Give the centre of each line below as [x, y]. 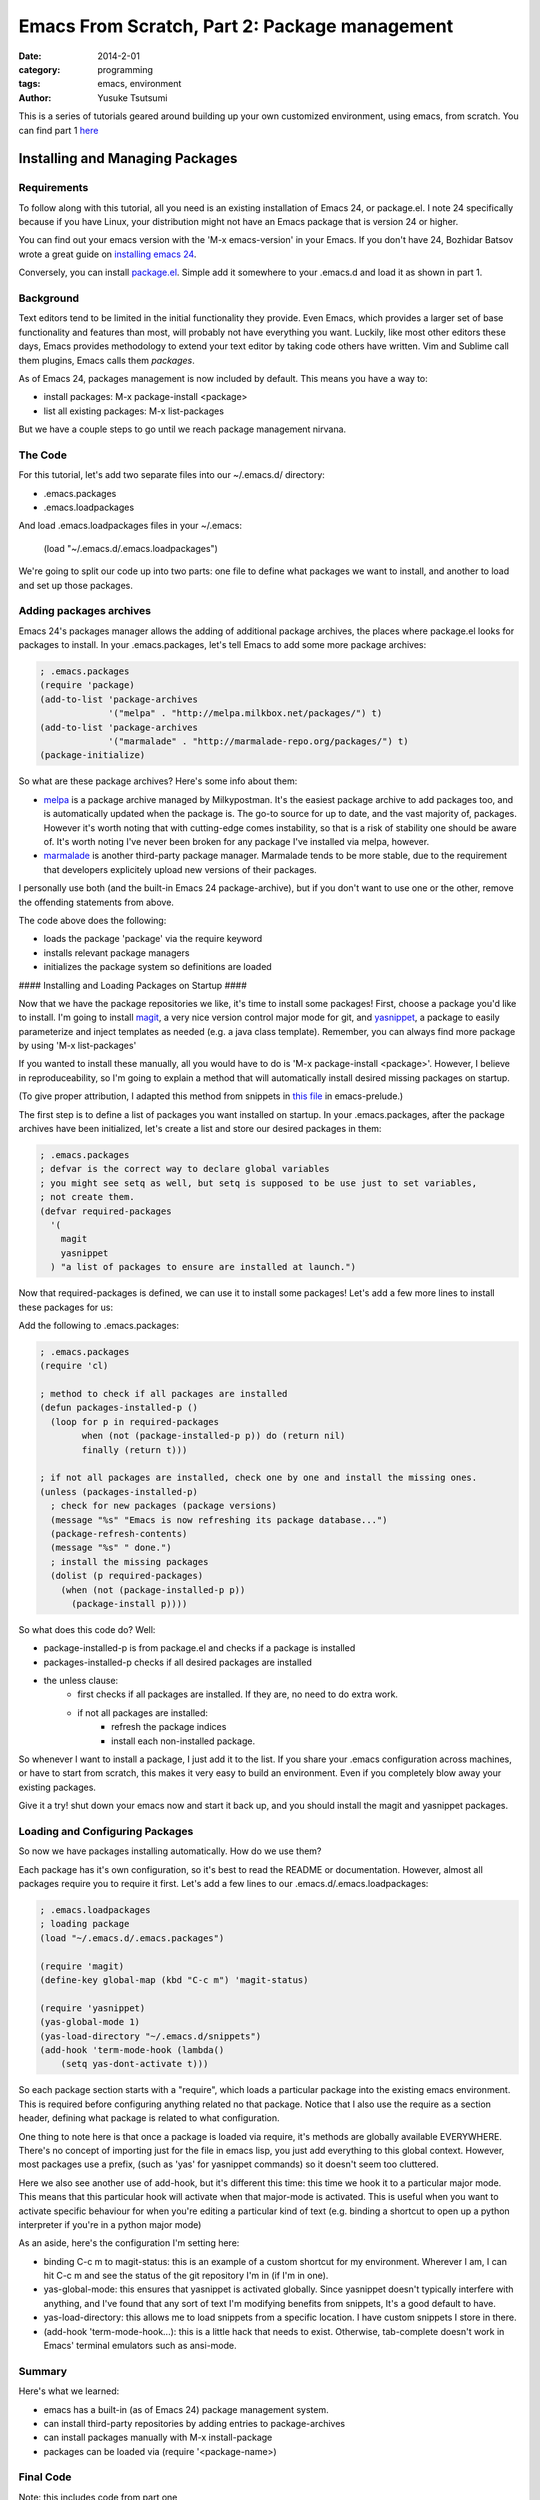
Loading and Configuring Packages [106, 1831]
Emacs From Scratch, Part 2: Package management [236, 26]
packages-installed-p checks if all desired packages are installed [177, 1662]
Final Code [45, 2477]
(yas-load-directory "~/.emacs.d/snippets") [150, 2036]
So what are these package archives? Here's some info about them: [158, 781]
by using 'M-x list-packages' [77, 1046]
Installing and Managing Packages [128, 158]
